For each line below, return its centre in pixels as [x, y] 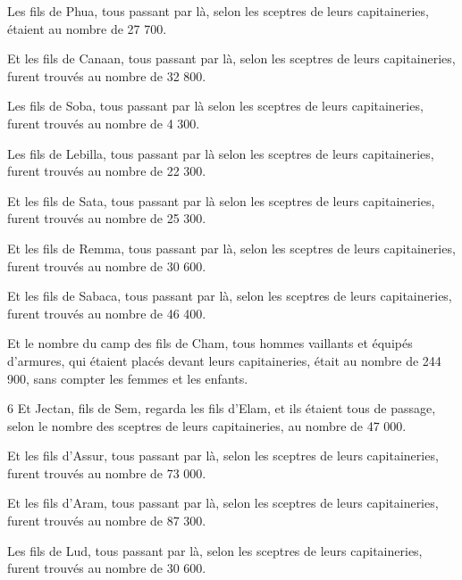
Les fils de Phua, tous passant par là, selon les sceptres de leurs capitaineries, [218, 11]
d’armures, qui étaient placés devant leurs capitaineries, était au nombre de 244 [224, 360]
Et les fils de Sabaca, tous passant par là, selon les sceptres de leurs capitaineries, [230, 296]
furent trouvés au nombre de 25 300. [107, 218]
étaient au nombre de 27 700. [87, 28]
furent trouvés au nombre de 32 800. [107, 75]
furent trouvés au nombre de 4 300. [104, 123]
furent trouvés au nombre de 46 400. [107, 313]
